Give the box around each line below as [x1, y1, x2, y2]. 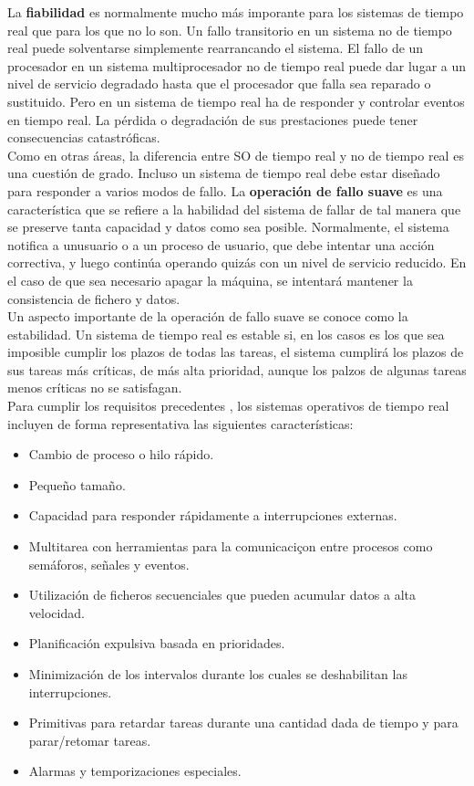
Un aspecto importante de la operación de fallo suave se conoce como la [7, 307, 408, 326]
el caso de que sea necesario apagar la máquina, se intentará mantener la [7, 270, 413, 289]
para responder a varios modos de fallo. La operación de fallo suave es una [7, 181, 443, 200]
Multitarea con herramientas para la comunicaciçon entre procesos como [28, 537, 433, 556]
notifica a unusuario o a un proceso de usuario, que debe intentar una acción [7, 235, 435, 254]
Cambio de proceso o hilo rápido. [28, 445, 214, 464]
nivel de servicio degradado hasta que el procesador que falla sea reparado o [7, 74, 431, 93]
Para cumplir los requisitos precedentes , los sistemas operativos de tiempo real [7, 396, 449, 415]
